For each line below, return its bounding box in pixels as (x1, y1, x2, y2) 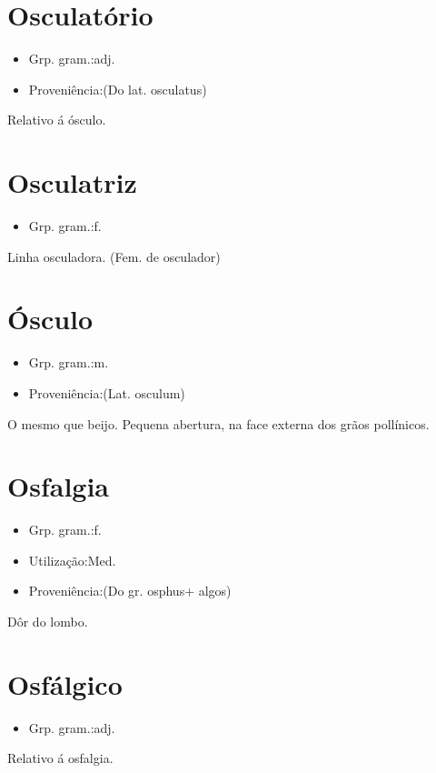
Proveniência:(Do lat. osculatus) (28, 79, 207, 98)
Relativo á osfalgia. (7, 748, 114, 768)
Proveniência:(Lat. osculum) (28, 383, 185, 402)
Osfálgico (7, 665, 123, 702)
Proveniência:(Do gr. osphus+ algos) (28, 581, 232, 600)
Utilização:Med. (28, 550, 116, 569)
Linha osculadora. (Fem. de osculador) (7, 246, 221, 266)
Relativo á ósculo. (7, 110, 106, 129)
